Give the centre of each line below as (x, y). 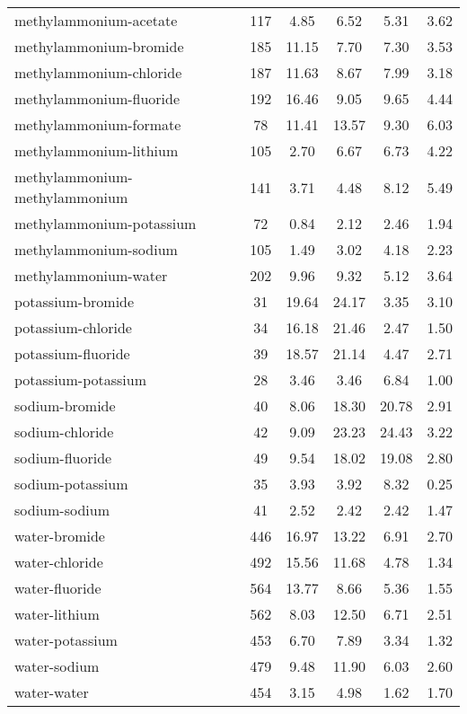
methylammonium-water (91, 275)
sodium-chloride (64, 432)
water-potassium (66, 640)
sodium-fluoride (63, 458)
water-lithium (57, 614)
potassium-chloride (73, 327)
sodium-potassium (71, 484)
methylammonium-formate (98, 124)
